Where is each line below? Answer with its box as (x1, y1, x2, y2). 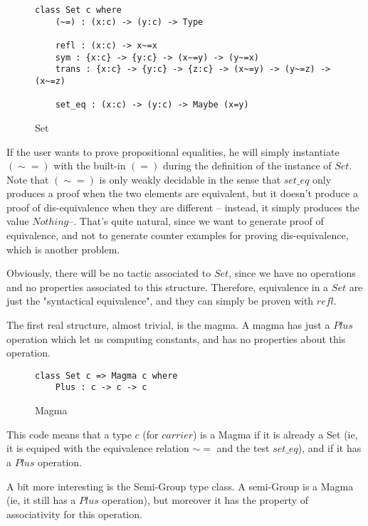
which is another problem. (6, 241, 120, 256)
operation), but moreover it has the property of (102, 493, 309, 507)
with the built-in (53, 158, 126, 173)
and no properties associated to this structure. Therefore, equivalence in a (6, 279, 329, 294)
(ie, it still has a (6, 493, 76, 507)
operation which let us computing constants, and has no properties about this (6, 331, 346, 346)
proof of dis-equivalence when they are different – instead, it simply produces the (6, 199, 359, 214)
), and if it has (298, 441, 362, 456)
